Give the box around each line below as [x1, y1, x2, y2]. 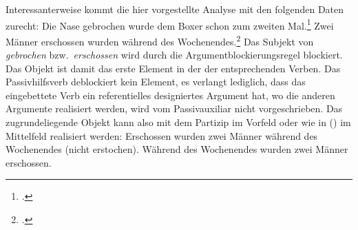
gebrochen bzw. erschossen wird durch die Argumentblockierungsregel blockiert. [6, 48, 343, 62]
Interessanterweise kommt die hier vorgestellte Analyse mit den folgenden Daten [6, 2, 344, 16]
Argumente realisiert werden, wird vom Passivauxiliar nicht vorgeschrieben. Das [6, 101, 343, 116]
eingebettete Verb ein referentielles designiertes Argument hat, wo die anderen [6, 87, 335, 102]
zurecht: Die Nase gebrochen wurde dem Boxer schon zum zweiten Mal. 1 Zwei [6, 16, 334, 32]
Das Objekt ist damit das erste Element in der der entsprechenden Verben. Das [6, 61, 341, 75]
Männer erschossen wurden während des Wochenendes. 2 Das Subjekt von [6, 32, 314, 48]
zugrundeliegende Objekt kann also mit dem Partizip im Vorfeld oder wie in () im [6, 115, 351, 129]
